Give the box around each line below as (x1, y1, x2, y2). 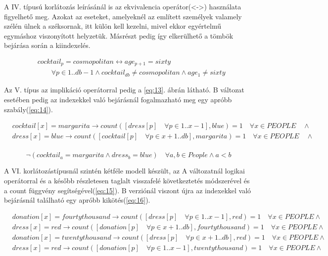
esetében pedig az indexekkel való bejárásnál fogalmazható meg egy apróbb (4, 94, 232, 105)
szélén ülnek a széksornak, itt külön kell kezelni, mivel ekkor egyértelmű (4, 21, 221, 31)
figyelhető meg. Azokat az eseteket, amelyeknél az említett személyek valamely (4, 11, 242, 21)
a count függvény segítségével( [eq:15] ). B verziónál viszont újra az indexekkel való (4, 185, 251, 195)
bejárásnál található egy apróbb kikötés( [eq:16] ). (4, 195, 150, 205)
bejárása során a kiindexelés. (4, 40, 91, 50)
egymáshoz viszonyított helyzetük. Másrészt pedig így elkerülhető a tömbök (4, 30, 234, 41)
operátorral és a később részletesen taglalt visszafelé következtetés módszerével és (4, 175, 250, 185)
